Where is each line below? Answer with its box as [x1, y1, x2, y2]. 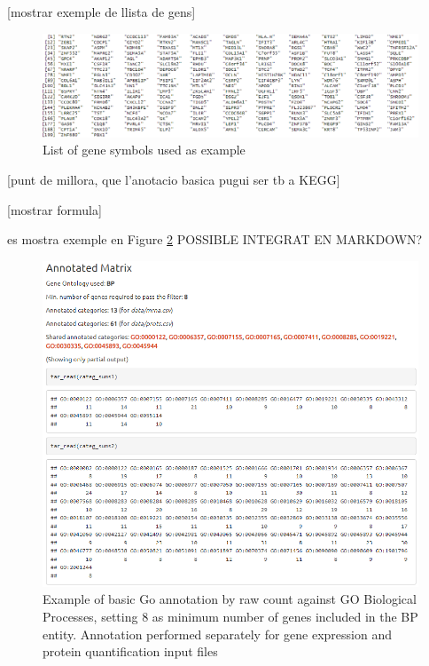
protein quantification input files [43, 642, 218, 661]
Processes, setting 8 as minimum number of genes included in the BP [43, 607, 418, 626]
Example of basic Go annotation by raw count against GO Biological [43, 590, 417, 608]
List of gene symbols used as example [43, 140, 246, 159]
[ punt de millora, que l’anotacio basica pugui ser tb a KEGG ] [7, 170, 340, 188]
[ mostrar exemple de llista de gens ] [7, 3, 196, 20]
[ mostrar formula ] [7, 200, 102, 218]
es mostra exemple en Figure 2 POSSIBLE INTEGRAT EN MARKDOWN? [7, 230, 423, 249]
